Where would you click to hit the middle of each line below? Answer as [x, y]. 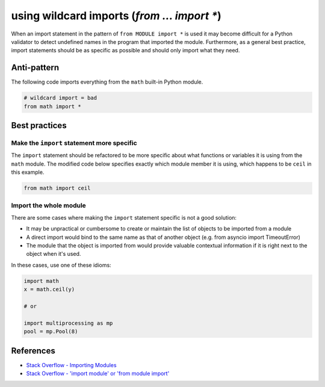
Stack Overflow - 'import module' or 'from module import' [98, 374]
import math [42, 281]
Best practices [39, 125]
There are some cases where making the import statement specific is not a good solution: [124, 217]
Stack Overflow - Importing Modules [71, 365]
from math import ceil [57, 188]
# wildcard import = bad [60, 98]
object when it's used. [54, 254]
